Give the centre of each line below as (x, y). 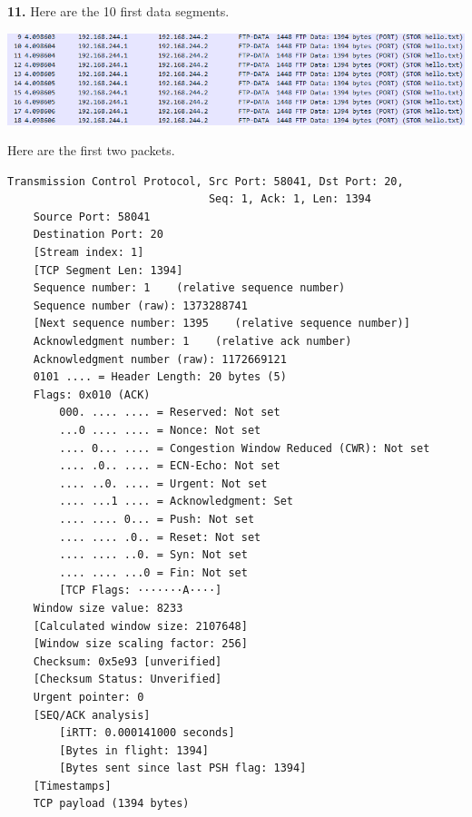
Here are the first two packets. (91, 150)
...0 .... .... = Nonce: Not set (160, 430)
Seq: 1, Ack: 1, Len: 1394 (290, 199)
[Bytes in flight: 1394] (134, 750)
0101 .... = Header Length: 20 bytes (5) (160, 377)
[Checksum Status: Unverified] (128, 679)
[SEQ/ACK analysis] (92, 715)
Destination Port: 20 (98, 235)
